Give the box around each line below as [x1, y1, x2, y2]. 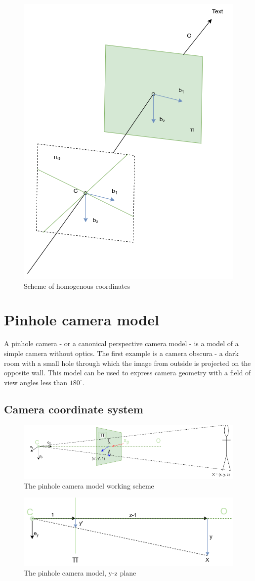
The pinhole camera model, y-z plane [24, 568, 136, 578]
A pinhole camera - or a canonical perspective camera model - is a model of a [4, 338, 239, 349]
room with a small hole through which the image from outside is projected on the [4, 358, 251, 368]
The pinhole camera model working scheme [24, 480, 154, 491]
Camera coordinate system [4, 401, 143, 416]
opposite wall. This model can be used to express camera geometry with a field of [4, 367, 251, 378]
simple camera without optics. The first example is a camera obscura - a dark [4, 348, 239, 358]
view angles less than [4, 377, 68, 387]
